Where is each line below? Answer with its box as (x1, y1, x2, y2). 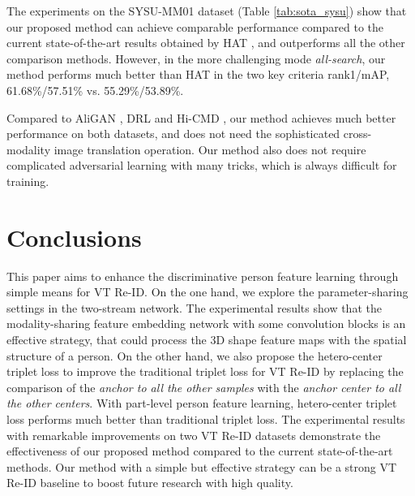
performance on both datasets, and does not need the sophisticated (6, 125, 340, 142)
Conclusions (6, 220, 142, 253)
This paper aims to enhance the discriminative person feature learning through (6, 267, 399, 284)
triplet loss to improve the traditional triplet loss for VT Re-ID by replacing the (6, 363, 404, 380)
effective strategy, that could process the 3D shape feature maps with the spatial (6, 331, 407, 348)
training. (6, 172, 49, 189)
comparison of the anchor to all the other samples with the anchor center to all (6, 378, 401, 395)
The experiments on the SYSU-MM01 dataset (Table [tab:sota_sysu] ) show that (6, 2, 407, 19)
